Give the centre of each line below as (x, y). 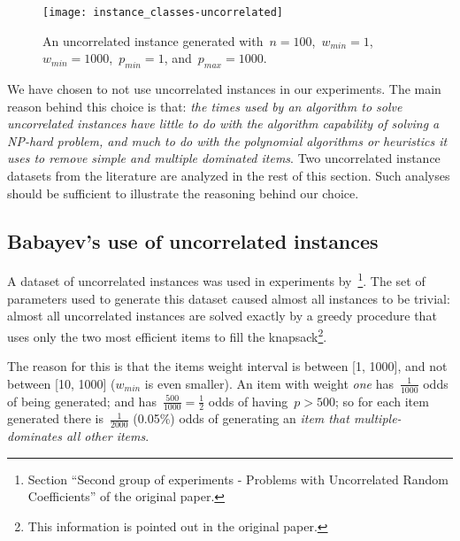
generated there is (56, 418)
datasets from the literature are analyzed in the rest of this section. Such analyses (229, 176)
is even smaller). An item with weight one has (269, 383)
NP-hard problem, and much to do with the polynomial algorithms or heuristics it (227, 140)
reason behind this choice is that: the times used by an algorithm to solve (205, 106)
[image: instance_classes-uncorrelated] (163, 12)
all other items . (107, 436)
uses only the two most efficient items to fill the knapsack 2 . (167, 335)
